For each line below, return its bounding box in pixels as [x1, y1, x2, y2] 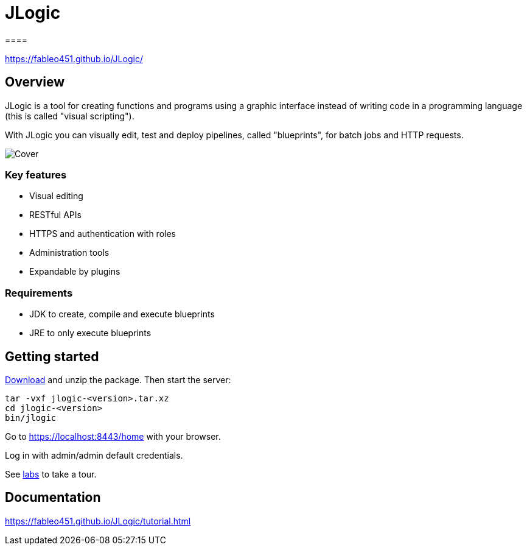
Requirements [5, 286, 73, 299]
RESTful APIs [29, 210, 82, 220]
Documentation [5, 490, 101, 506]
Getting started [5, 348, 99, 364]
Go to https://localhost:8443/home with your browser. [5, 431, 221, 442]
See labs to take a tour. [5, 468, 97, 479]
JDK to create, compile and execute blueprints [29, 309, 215, 320]
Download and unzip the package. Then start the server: [5, 374, 231, 385]
